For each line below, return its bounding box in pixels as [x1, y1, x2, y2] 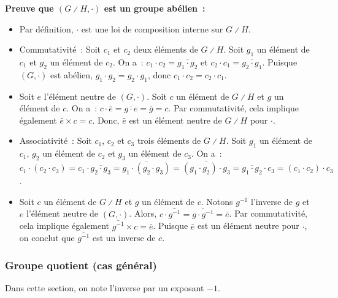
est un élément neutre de [129, 113, 222, 126]
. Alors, [129, 207, 157, 220]
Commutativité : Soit [19, 43, 101, 56]
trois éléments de [137, 134, 201, 147]
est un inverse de [92, 231, 156, 244]
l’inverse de [250, 195, 293, 207]
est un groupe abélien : [104, 2, 205, 14]
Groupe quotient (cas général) [5, 257, 157, 272]
